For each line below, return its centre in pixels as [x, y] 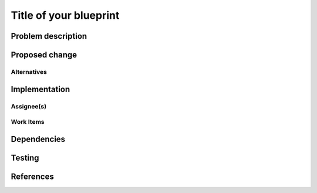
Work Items [28, 122]
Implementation [41, 89]
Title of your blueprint [65, 15]
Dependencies [38, 139]
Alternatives [29, 72]
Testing [25, 158]
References [32, 176]
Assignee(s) [29, 106]
